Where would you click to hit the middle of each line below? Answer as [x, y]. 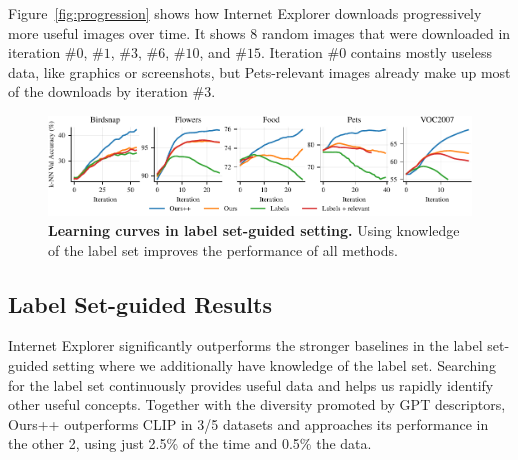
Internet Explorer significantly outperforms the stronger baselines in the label [245, 345]
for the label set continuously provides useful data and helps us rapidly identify [251, 384]
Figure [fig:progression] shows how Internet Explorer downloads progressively [245, 13]
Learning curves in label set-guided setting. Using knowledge [254, 230]
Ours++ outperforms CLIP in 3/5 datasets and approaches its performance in [248, 423]
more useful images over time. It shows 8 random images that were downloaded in [259, 32]
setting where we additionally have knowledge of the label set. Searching [274, 365]
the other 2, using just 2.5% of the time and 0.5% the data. [190, 443]
